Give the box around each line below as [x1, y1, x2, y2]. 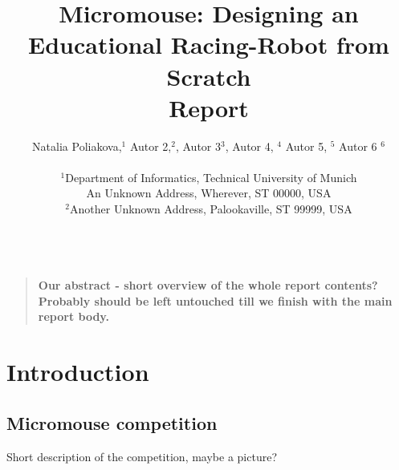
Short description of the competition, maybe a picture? [6, 448, 277, 464]
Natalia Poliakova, [32, 137, 122, 154]
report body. [38, 308, 109, 325]
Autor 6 [339, 137, 377, 154]
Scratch [166, 59, 251, 92]
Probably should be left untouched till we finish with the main [38, 292, 393, 309]
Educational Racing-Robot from [28, 28, 389, 61]
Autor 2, [129, 137, 172, 154]
